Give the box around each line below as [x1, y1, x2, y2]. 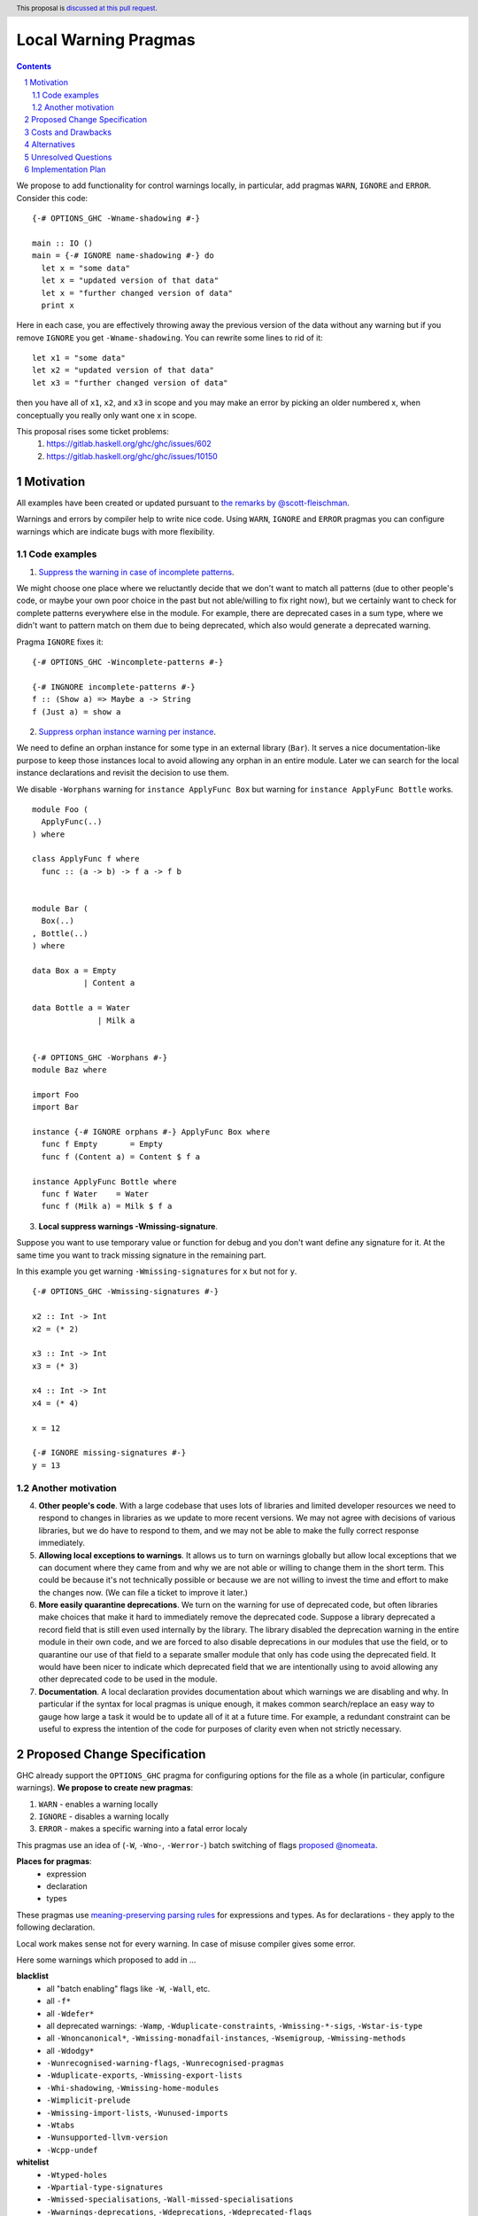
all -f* [46, 1995, 71, 2007]
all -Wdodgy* [46, 2045, 95, 2056]
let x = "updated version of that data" [41, 276, 220, 285]
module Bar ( [32, 904, 89, 914]
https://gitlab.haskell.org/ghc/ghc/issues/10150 [46, 450, 219, 461]
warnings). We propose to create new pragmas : [16, 1783, 194, 1793]
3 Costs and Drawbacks [24, 127, 112, 137]
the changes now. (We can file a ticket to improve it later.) [38, 1587, 248, 1597]
